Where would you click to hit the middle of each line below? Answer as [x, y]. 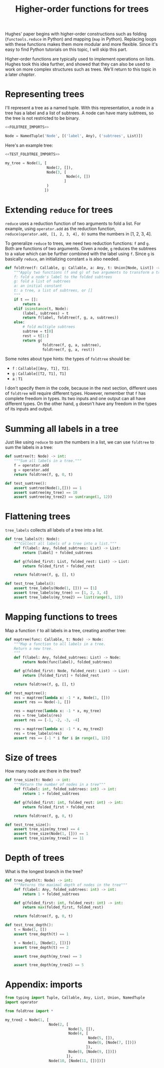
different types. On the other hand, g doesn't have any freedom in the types [81, 404]
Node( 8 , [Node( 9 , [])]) [92, 1051]
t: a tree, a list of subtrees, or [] [53, 291]
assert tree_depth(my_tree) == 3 [48, 956]
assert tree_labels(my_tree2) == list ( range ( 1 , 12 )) [69, 597]
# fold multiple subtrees [49, 327]
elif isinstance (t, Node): [41, 309]
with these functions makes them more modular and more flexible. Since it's [82, 44]
